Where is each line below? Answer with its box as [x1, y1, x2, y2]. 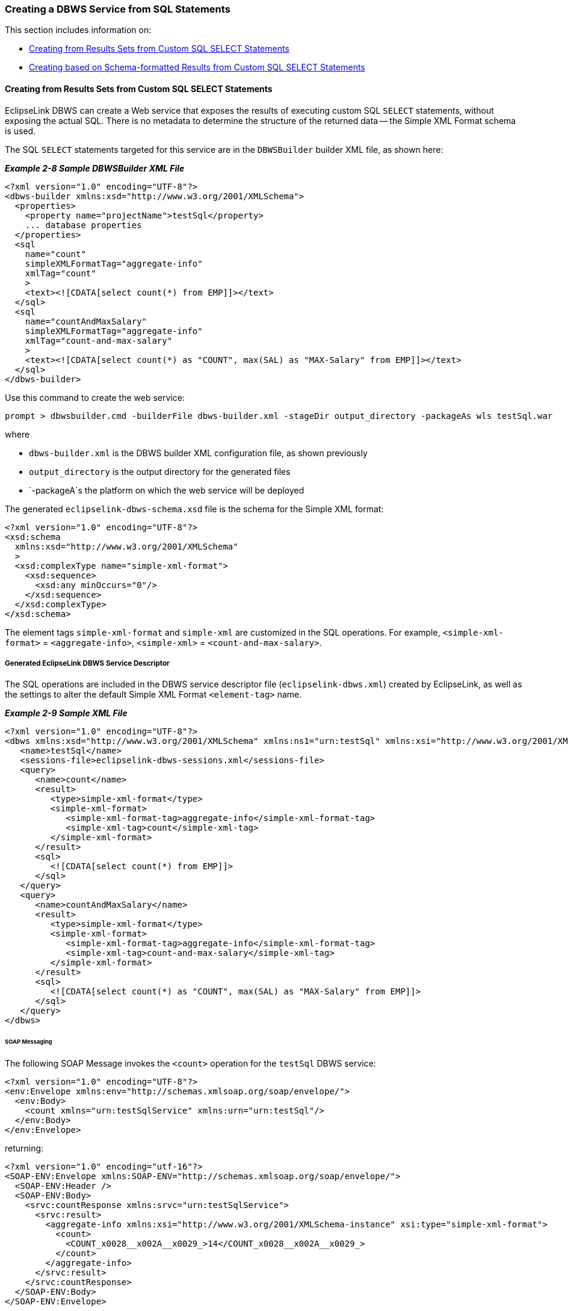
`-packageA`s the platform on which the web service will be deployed [29, 485, 304, 495]
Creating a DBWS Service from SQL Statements [5, 3, 230, 15]
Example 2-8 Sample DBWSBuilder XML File [5, 163, 185, 173]
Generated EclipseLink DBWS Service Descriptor [5, 659, 170, 668]
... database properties [25, 220, 142, 230]
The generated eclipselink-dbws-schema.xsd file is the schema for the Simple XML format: [5, 503, 384, 514]
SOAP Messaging [5, 1038, 52, 1046]
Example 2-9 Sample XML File [5, 708, 128, 719]
